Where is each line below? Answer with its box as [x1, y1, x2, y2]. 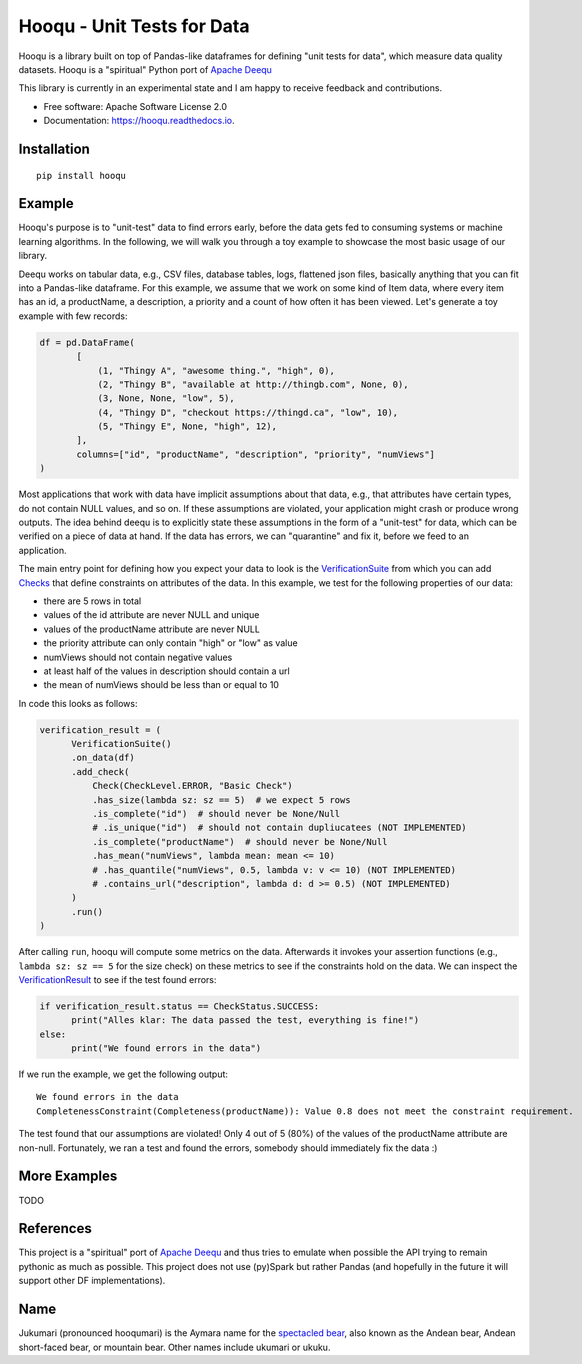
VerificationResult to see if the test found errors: [18, 973, 217, 985]
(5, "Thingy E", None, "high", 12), [97, 421, 277, 432]
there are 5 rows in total [43, 595, 142, 607]
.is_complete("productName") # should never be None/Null [91, 836, 388, 847]
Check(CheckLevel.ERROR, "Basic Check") [91, 780, 294, 792]
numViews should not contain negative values [43, 651, 233, 663]
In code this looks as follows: [18, 697, 138, 709]
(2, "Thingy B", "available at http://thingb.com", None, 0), [97, 378, 409, 390]
